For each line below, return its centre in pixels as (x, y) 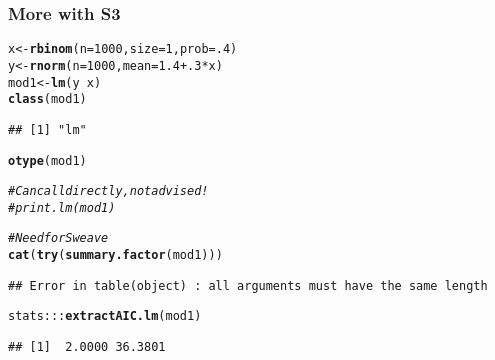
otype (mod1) (47, 160)
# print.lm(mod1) (62, 207)
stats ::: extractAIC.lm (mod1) (105, 316)
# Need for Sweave (58, 238)
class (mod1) (47, 99)
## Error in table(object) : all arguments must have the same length (248, 285)
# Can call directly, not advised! (108, 191)
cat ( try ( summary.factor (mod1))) (115, 255)
